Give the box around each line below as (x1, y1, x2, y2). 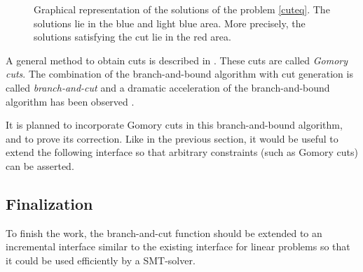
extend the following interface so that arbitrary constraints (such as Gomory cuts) (6, 145, 358, 159)
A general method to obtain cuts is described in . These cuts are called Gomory (6, 52, 348, 67)
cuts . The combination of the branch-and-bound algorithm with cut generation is (6, 66, 353, 81)
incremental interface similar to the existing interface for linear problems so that (6, 239, 350, 254)
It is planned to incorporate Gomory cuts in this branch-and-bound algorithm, (6, 117, 343, 132)
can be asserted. (6, 158, 74, 173)
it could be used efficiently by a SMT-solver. (6, 252, 196, 267)
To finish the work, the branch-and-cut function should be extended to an (6, 225, 322, 240)
